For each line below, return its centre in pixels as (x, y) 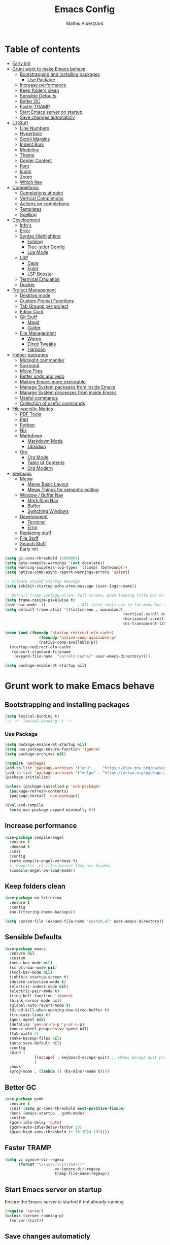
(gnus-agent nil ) (28, 1020)
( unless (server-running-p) (35, 1216)
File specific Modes (33, 408)
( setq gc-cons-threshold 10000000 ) (42, 558)
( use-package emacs (25, 949)
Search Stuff (33, 543)
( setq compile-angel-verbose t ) (44, 861)
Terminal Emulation (40, 279)
